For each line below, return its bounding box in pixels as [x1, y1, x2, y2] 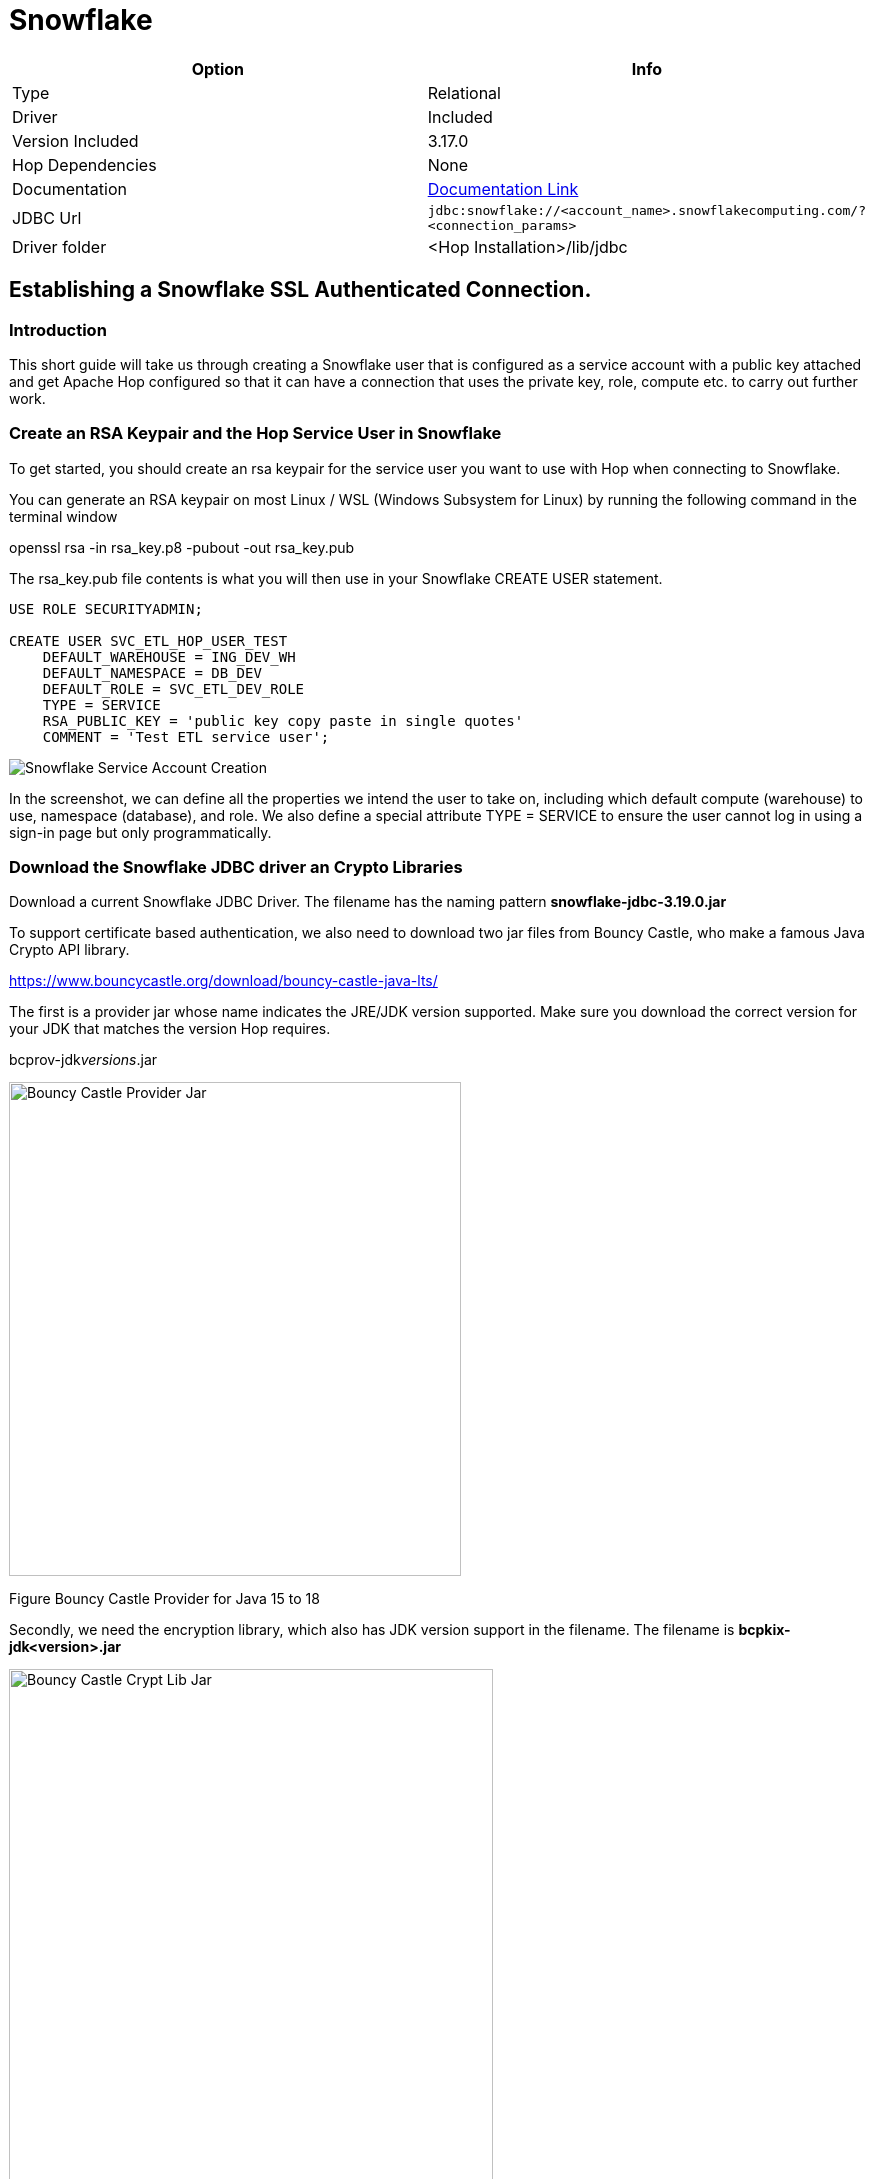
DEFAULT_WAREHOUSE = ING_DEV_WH [42, 648, 296, 665]
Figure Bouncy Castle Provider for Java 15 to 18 [9, 1590, 320, 1608]
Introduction [9, 319, 107, 340]
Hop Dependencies [12, 154, 157, 175]
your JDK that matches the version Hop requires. [9, 1020, 331, 1038]
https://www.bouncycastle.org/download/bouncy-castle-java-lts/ [9, 972, 438, 990]
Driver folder [12, 236, 107, 257]
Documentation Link [427, 178, 579, 199]
